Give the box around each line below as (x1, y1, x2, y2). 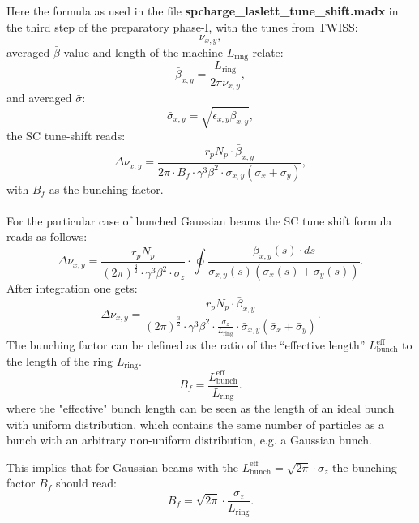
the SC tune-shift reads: (6, 127, 126, 144)
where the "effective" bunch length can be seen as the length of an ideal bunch (6, 400, 395, 417)
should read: (56, 474, 117, 491)
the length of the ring (6, 352, 113, 369)
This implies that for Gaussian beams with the (6, 458, 238, 475)
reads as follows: (6, 228, 88, 245)
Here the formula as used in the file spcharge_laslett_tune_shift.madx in (6, 2, 399, 19)
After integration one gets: (6, 279, 138, 296)
